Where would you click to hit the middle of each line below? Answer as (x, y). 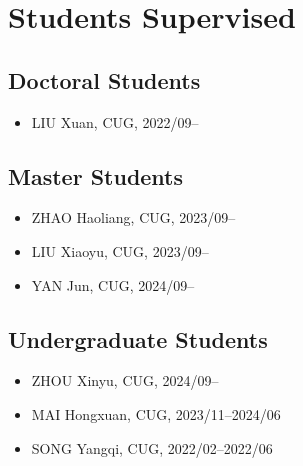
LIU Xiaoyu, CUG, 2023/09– (120, 250)
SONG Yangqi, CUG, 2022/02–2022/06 (152, 447)
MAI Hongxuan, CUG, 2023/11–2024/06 (156, 413)
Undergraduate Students (138, 338)
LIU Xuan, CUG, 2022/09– (115, 121)
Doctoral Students (104, 79)
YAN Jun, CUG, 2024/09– (113, 284)
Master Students (96, 175)
